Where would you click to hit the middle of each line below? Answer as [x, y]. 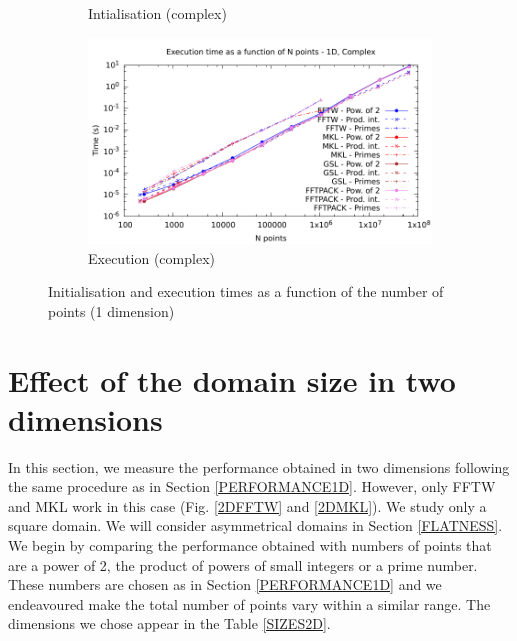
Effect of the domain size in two [232, 379]
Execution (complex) [151, 257]
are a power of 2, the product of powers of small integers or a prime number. [243, 564]
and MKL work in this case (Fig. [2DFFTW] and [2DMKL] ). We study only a [247, 505]
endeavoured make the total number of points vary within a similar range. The [249, 603]
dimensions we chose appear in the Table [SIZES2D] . [169, 623]
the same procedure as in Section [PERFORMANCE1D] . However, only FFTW [252, 486]
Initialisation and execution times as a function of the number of [246, 291]
